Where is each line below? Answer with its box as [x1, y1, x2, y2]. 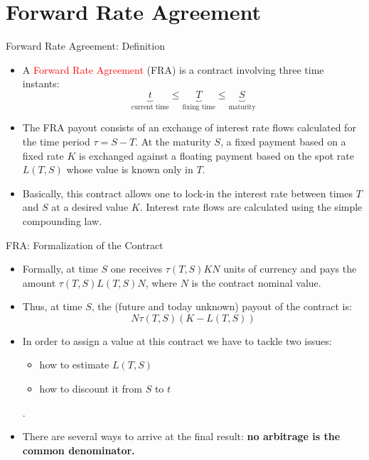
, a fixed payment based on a [220, 133, 346, 148]
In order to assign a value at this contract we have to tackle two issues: [22, 333, 332, 348]
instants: [22, 76, 60, 91]
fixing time [182, 103, 215, 111]
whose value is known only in [66, 162, 193, 177]
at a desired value [51, 199, 129, 214]
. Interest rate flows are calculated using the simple [139, 199, 363, 214]
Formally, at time [22, 261, 98, 276]
